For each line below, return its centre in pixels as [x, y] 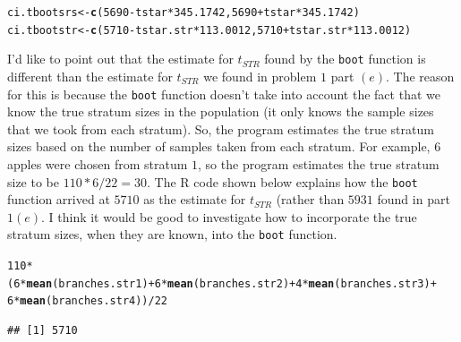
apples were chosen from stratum [98, 164]
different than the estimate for [90, 76]
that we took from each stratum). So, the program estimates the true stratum [221, 128]
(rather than [310, 199]
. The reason [420, 76]
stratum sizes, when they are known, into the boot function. [172, 234]
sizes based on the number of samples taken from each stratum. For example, [219, 146]
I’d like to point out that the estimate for [120, 59]
